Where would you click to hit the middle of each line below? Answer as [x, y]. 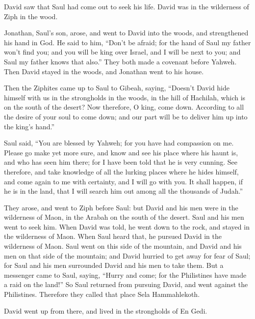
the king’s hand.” [29, 126]
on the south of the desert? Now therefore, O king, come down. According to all [124, 107]
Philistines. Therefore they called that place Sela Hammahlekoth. [102, 294]
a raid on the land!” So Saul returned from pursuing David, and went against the [126, 284]
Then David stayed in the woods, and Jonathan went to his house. [104, 71]
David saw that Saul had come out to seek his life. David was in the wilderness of [127, 6]
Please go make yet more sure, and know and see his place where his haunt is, [121, 152]
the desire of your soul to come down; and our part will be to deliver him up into [126, 116]
